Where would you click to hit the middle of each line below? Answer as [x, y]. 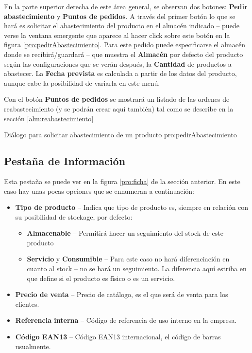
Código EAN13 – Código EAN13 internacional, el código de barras [118, 337]
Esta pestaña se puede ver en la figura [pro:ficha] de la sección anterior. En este [122, 181]
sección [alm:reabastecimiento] [49, 118]
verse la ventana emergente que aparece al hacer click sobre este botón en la [117, 35]
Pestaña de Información [65, 161]
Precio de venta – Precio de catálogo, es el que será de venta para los [122, 294]
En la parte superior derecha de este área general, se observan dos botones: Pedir [126, 6]
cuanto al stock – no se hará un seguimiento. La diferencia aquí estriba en [137, 269]
